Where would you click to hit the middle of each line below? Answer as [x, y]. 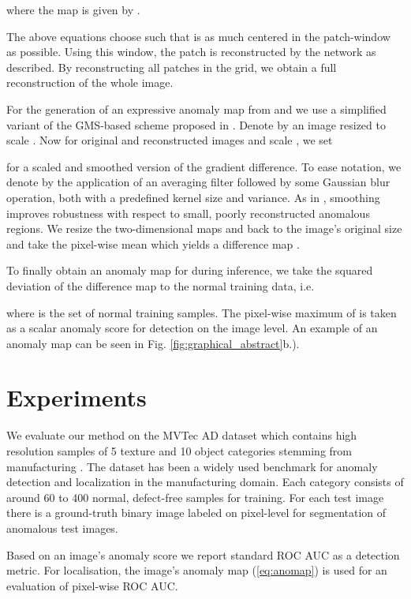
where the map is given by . [73, 9]
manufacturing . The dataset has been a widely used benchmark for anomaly [192, 466]
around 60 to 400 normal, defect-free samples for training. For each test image [195, 497]
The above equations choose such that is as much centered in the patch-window [198, 36]
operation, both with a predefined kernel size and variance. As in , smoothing [193, 197]
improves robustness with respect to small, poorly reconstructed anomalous [188, 213]
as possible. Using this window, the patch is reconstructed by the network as [191, 52]
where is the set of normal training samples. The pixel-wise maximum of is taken [202, 312]
